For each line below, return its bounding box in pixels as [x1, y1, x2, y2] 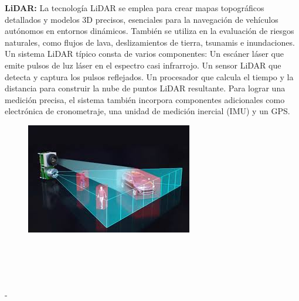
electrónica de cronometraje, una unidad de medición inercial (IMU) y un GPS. [5, 105, 290, 117]
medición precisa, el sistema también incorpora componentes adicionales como [5, 93, 285, 105]
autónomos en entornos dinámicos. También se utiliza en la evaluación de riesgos [5, 25, 294, 37]
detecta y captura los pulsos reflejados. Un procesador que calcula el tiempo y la [5, 70, 294, 83]
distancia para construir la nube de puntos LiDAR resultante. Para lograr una [5, 82, 286, 94]
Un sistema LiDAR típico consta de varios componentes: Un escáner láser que [5, 47, 284, 60]
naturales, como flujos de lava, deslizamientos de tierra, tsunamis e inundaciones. [5, 36, 295, 48]
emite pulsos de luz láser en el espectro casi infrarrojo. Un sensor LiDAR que [5, 59, 281, 71]
